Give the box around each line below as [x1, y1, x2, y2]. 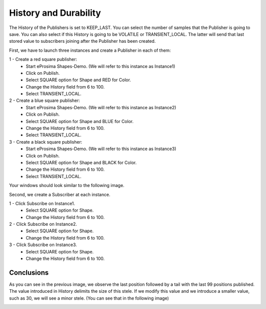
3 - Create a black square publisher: [9, 139, 82, 145]
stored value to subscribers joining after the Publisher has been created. [9, 38, 156, 44]
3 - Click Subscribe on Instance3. [9, 242, 77, 248]
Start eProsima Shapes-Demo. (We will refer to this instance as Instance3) [26, 146, 177, 152]
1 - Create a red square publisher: [9, 57, 77, 62]
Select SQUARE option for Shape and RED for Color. [26, 77, 132, 83]
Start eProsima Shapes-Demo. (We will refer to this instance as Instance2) [26, 104, 177, 110]
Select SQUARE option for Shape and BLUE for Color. [26, 118, 134, 124]
